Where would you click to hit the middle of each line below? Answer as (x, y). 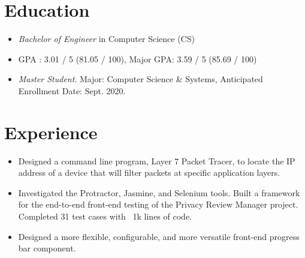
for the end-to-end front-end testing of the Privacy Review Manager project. (158, 204)
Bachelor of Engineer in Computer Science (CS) (106, 39)
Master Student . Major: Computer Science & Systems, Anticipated (141, 79)
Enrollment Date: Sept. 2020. (72, 90)
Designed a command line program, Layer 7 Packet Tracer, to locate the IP (157, 160)
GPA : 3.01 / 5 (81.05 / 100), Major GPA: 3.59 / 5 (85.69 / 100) (138, 58)
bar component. (47, 248)
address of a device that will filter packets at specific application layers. (149, 172)
